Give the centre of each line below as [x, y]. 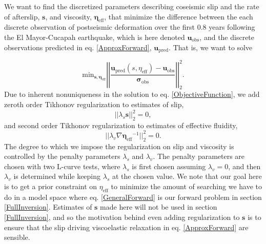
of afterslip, [22, 16]
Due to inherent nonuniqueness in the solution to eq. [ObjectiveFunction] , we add [132, 94]
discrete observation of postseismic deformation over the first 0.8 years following [130, 27]
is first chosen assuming [169, 166]
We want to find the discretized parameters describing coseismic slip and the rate [132, 6]
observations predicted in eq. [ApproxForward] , [78, 47]
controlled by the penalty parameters [62, 156]
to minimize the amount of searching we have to [186, 186]
